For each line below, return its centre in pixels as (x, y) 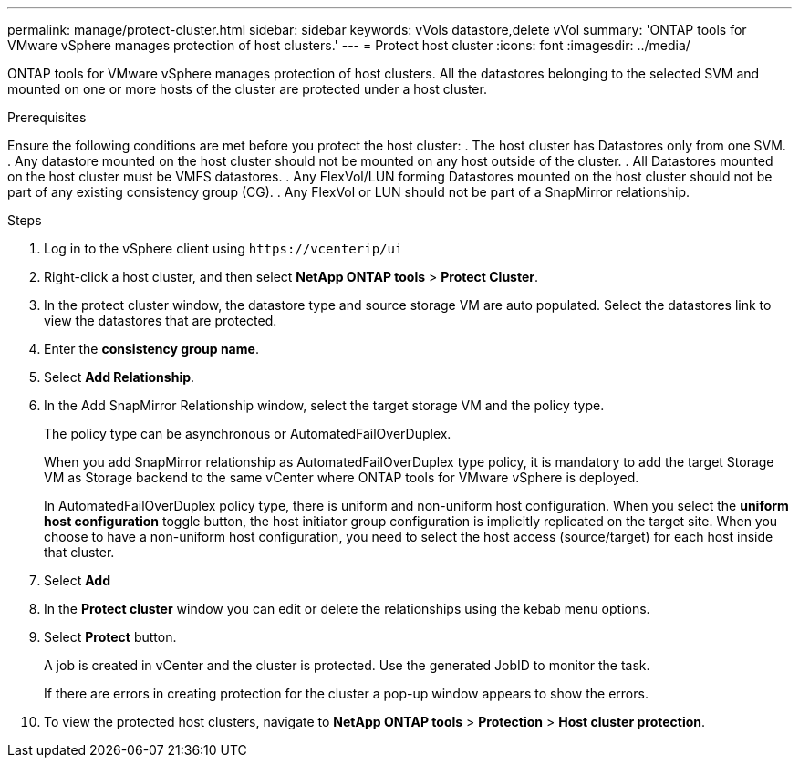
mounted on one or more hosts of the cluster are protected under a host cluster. (247, 89)
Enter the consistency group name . (151, 349)
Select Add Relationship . (119, 377)
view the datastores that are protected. (161, 320)
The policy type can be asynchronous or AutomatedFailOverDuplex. (248, 434)
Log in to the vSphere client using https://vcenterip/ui (223, 248)
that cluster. (79, 552)
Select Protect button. (110, 637)
